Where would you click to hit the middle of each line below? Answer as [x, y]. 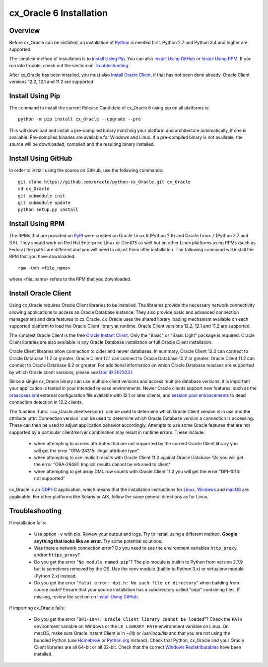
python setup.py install [48, 210]
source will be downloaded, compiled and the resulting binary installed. [82, 144]
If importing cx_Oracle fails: [37, 608]
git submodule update [44, 202]
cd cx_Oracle [34, 189]
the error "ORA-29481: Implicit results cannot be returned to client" [102, 465]
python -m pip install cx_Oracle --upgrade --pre [80, 119]
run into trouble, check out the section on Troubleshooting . [69, 66]
